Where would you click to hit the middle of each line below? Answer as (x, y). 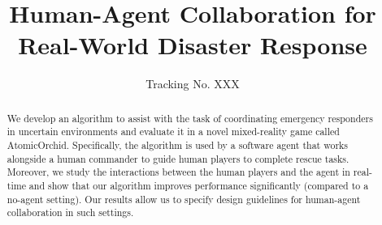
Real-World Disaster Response (193, 45)
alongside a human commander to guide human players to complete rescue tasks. (178, 158)
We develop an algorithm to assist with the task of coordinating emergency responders (190, 118)
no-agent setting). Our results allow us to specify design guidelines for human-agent (184, 199)
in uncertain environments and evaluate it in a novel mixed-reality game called (173, 132)
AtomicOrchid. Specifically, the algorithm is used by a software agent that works (177, 145)
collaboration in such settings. (70, 212)
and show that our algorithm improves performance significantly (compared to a (199, 185)
